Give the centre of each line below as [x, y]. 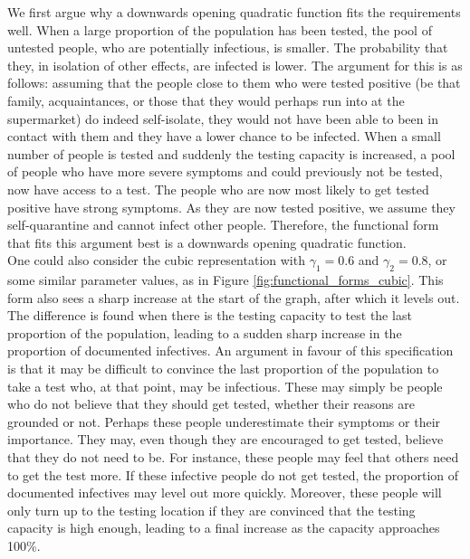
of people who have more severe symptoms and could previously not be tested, [225, 171]
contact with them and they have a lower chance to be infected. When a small [224, 136]
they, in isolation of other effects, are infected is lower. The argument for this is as [235, 65]
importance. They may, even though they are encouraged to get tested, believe [225, 439]
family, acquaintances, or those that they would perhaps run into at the [206, 100]
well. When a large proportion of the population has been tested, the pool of [220, 29]
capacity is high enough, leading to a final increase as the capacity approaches [224, 528]
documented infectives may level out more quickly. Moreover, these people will [225, 493]
